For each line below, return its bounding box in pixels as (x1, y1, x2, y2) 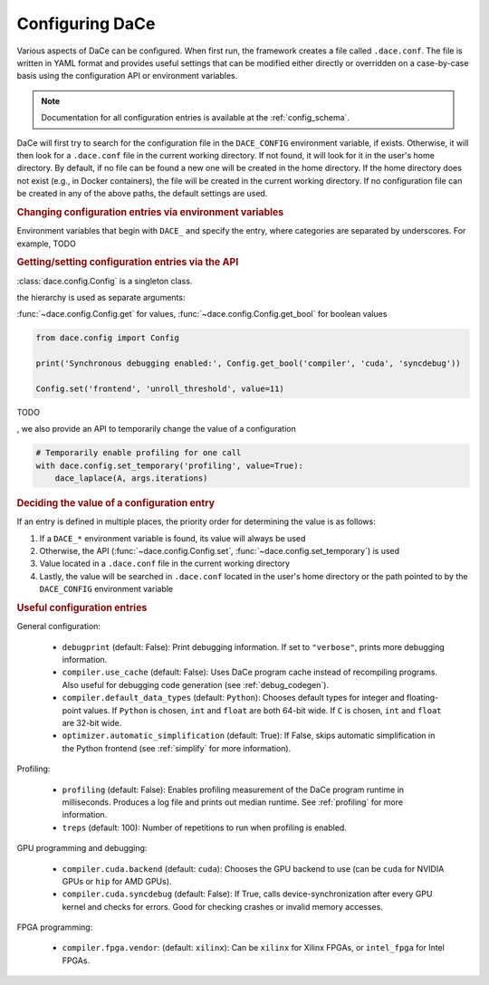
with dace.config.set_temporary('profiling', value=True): (35, 460, 303, 471)
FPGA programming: (16, 922, 93, 932)
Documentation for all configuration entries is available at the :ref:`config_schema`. (41, 112, 350, 123)
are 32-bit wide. (62, 718, 122, 728)
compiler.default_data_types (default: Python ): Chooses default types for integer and (62, 693, 405, 703)
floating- (406, 693, 439, 703)
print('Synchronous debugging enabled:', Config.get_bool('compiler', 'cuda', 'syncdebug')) (35, 359, 461, 368)
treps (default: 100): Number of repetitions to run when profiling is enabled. (62, 822, 348, 833)
